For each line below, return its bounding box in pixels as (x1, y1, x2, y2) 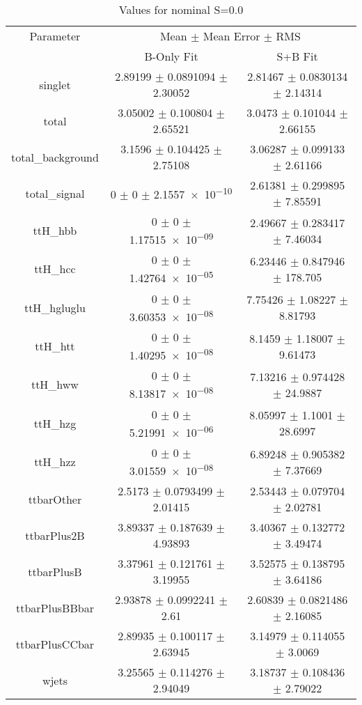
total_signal (25, 185, 85, 201)
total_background (11, 148, 99, 165)
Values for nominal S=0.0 (118, 1, 244, 17)
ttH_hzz (34, 454, 76, 470)
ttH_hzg (33, 415, 77, 431)
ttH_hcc (34, 261, 76, 277)
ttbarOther (28, 490, 82, 507)
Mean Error (203, 28, 260, 44)
